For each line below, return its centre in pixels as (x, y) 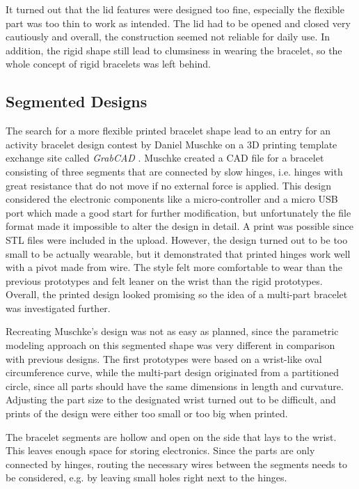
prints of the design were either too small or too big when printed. (147, 413)
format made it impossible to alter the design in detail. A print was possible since (179, 226)
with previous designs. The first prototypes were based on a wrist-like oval (164, 358)
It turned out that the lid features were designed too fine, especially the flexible (175, 9)
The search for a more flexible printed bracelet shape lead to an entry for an (168, 131)
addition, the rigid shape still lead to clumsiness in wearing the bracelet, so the (174, 50)
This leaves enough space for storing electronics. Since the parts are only (160, 450)
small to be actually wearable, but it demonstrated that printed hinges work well (178, 253)
